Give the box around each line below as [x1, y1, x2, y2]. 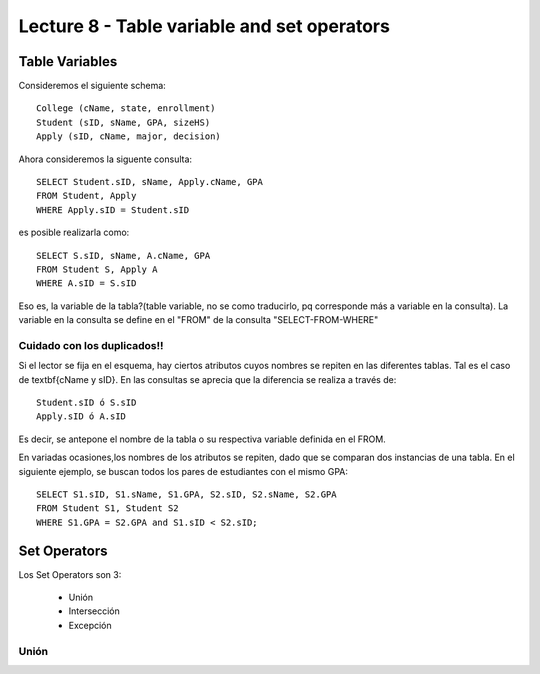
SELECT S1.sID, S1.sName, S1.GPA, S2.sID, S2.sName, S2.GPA [36, 489, 337, 500]
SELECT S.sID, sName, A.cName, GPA [36, 250, 211, 261]
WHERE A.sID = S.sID [36, 278, 137, 289]
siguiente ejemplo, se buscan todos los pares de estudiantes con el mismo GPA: [18, 465, 349, 477]
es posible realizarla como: [18, 226, 130, 239]
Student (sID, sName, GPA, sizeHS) [36, 116, 211, 128]
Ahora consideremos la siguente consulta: [18, 153, 193, 165]
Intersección [68, 605, 120, 617]
